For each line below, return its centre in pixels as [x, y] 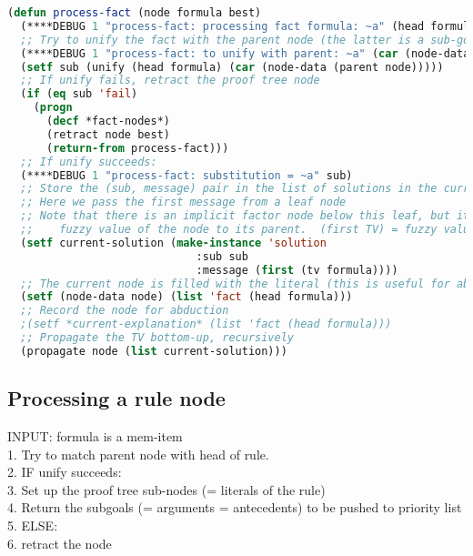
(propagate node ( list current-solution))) [154, 351]
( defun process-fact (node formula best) [135, 13]
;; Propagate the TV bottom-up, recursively [157, 338]
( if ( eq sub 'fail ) [79, 94]
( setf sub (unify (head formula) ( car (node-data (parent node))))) [232, 67]
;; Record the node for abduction [125, 311]
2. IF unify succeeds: [65, 472]
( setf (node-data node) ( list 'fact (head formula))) [186, 297]
